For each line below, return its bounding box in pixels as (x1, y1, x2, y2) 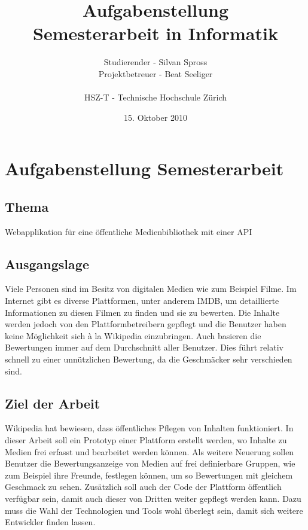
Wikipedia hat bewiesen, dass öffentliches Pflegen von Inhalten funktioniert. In (5, 422, 294, 434)
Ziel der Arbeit (5, 394, 100, 412)
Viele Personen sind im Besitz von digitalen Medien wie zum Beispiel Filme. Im (5, 282, 297, 295)
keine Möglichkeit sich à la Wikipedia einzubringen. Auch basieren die (5, 329, 261, 342)
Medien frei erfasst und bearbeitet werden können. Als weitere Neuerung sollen (5, 445, 294, 458)
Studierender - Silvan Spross (103, 56, 208, 68)
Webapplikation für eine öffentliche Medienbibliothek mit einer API (5, 225, 252, 237)
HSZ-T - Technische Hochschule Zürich (84, 91, 227, 103)
